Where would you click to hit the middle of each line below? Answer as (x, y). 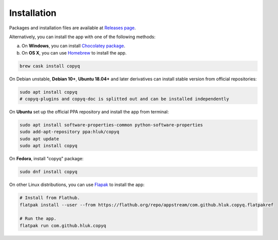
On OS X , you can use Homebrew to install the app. (74, 53)
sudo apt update (39, 139)
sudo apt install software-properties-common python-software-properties (111, 125)
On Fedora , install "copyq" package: (46, 159)
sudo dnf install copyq (49, 172)
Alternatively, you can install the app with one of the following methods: (82, 37)
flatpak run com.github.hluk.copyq (63, 225)
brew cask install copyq (50, 66)
